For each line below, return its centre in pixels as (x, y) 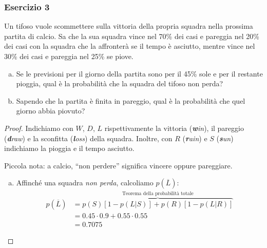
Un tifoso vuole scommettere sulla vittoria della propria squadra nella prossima (129, 26)
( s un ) (225, 138)
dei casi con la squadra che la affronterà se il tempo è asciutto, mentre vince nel (130, 46)
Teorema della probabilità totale (158, 193)
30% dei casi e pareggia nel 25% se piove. (69, 56)
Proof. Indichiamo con (39, 128)
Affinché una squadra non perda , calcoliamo (85, 183)
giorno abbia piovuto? (51, 111)
